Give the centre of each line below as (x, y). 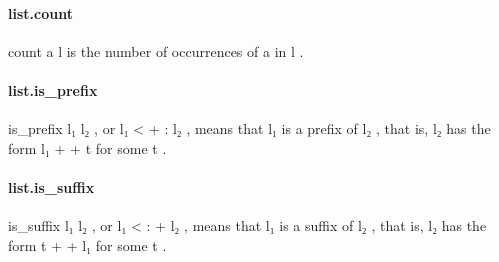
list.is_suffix (51, 186)
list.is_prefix (53, 89)
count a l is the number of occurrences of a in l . (156, 50)
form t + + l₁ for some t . (87, 244)
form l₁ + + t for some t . (87, 147)
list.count (40, 12)
